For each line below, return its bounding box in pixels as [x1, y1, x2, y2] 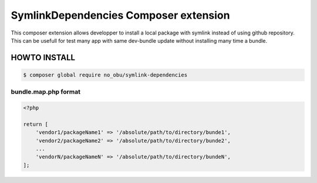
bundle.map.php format [11, 88, 80, 96]
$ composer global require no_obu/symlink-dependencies [23, 71, 188, 78]
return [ [23, 120, 49, 127]
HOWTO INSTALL [11, 53, 76, 63]
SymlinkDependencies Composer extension [11, 9, 230, 22]
